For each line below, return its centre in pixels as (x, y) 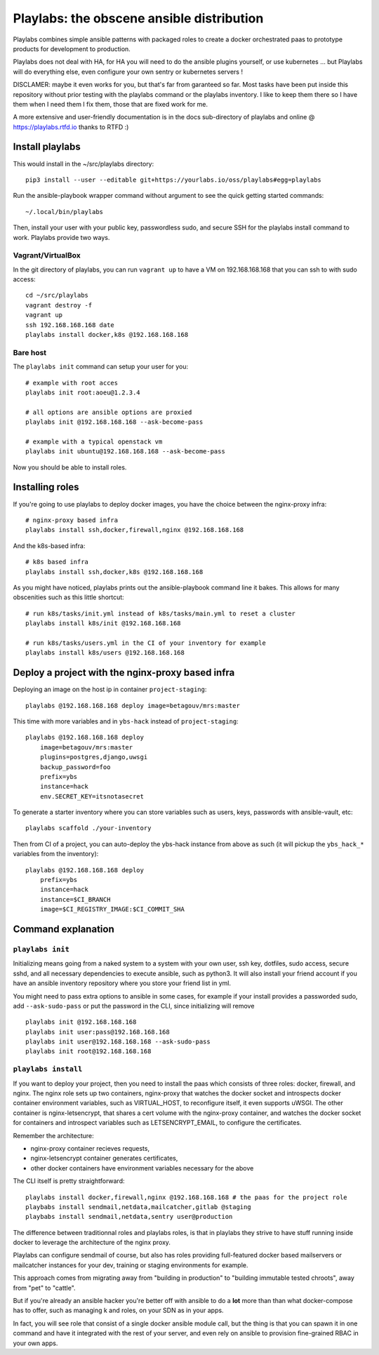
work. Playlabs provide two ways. (61, 237)
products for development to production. (72, 48)
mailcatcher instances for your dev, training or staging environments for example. (131, 1265)
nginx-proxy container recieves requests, (90, 1148)
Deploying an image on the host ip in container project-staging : (110, 689)
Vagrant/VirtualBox (47, 255)
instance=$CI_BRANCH (75, 899)
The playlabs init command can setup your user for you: (101, 367)
